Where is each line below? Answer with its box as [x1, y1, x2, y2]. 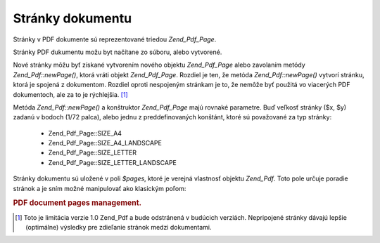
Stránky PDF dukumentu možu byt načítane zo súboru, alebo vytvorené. [13, 48, 222, 56]
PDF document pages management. [13, 198, 142, 208]
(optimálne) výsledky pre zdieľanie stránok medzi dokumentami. [25, 223, 212, 232]
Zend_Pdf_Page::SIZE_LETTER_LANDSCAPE [48, 158, 177, 166]
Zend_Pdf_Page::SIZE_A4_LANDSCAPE [48, 139, 162, 147]
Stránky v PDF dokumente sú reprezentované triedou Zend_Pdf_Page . [13, 35, 217, 44]
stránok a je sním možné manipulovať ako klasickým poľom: [13, 184, 186, 192]
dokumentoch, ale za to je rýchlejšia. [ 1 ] [13, 90, 128, 98]
